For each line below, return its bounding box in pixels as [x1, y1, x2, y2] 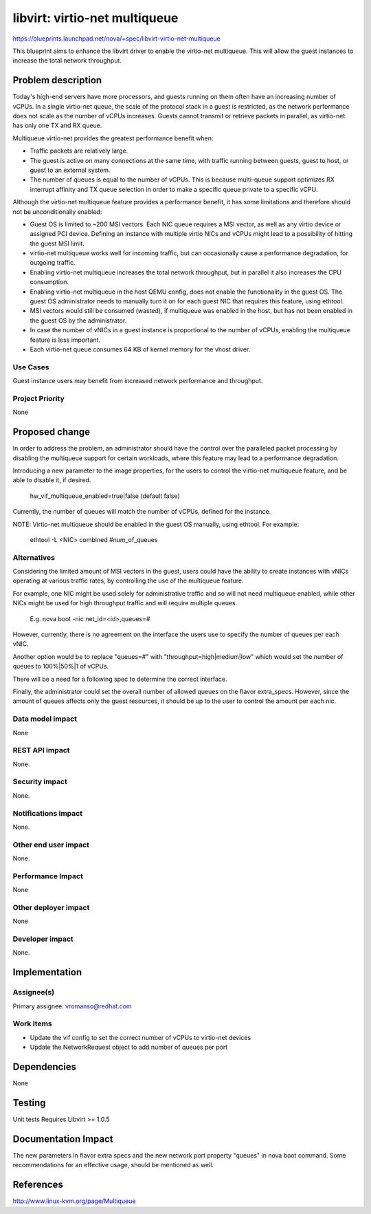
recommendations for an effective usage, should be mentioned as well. [12, 1161, 214, 1169]
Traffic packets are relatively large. [30, 147, 128, 155]
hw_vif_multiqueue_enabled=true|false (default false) [30, 492, 180, 500]
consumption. [30, 278, 69, 286]
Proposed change [12, 426, 91, 438]
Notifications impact [12, 808, 82, 818]
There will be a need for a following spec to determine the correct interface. [12, 675, 227, 683]
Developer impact [12, 934, 74, 944]
